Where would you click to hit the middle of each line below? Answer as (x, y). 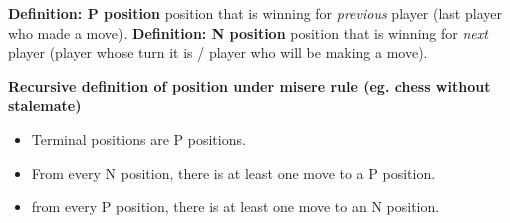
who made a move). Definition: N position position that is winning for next (248, 32)
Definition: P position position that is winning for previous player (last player (255, 13)
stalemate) (45, 105)
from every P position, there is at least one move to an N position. (235, 206)
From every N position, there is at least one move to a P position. (233, 172)
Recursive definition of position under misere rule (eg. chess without (249, 85)
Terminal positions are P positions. (138, 138)
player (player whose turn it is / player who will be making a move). (218, 52)
